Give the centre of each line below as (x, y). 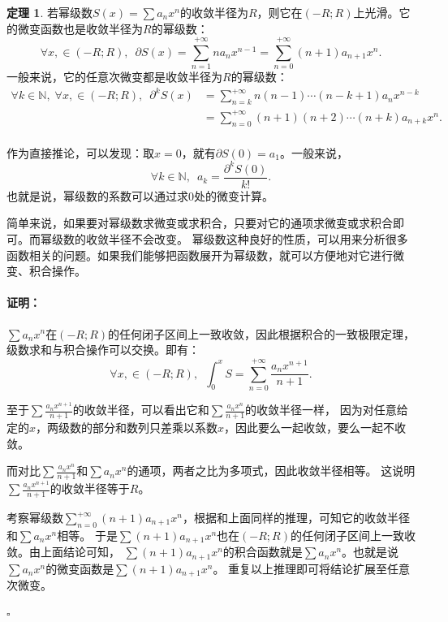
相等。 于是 (87, 535)
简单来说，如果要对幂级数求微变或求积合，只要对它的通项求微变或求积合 (200, 223)
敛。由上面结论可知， (63, 552)
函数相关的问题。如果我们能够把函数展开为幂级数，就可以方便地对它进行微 (205, 255)
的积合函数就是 (263, 552)
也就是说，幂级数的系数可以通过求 (97, 195)
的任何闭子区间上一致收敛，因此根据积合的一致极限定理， (262, 333)
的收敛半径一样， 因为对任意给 (327, 410)
